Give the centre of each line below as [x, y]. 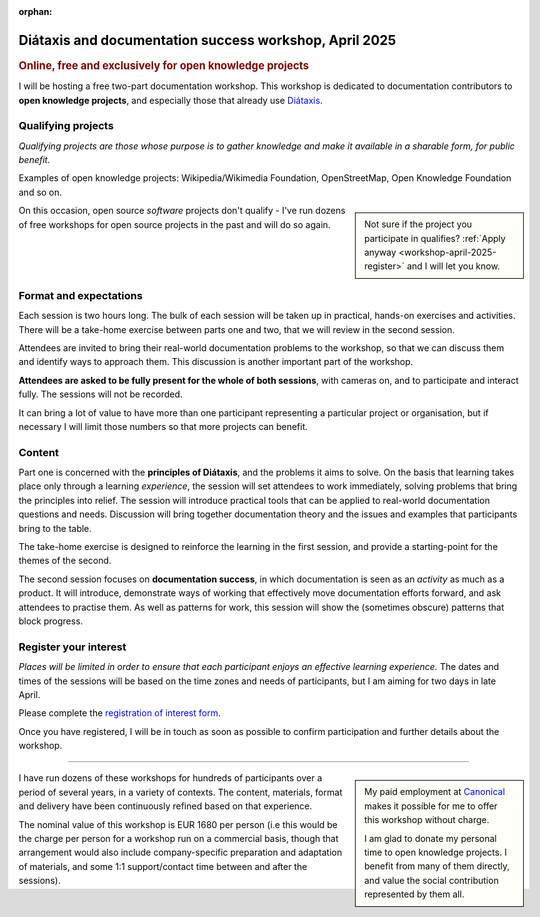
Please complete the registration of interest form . [119, 713]
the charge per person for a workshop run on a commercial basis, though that [178, 839]
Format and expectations [81, 295]
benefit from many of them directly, [437, 866]
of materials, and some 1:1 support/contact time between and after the [163, 866]
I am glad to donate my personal [430, 838]
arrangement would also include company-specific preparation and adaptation [180, 852]
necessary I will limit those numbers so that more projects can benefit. [163, 426]
